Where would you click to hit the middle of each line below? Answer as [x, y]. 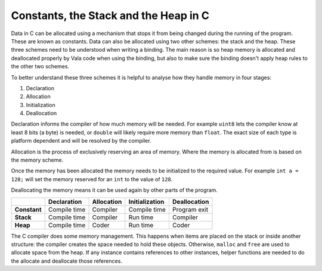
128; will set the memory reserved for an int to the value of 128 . [92, 179]
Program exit [190, 209]
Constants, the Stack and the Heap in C [110, 15]
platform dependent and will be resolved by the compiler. [81, 141]
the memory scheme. [37, 160]
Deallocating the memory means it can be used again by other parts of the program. [114, 190]
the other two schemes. [40, 67]
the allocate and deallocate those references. [66, 261]
